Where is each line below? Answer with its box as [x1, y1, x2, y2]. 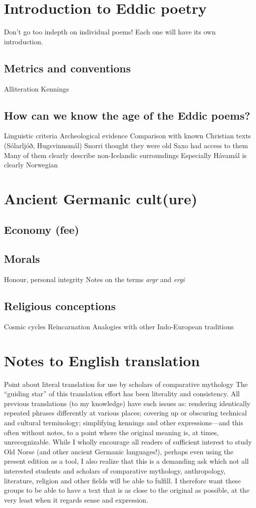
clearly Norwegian [4, 159, 58, 170]
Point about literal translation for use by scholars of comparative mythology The [4, 379, 248, 389]
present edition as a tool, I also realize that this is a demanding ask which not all [4, 456, 249, 466]
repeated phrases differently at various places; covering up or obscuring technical [4, 408, 247, 418]
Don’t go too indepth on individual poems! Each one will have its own [4, 27, 216, 37]
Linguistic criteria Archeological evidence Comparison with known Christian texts [4, 130, 251, 141]
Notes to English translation [4, 350, 200, 370]
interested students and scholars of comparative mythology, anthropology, [4, 465, 226, 476]
